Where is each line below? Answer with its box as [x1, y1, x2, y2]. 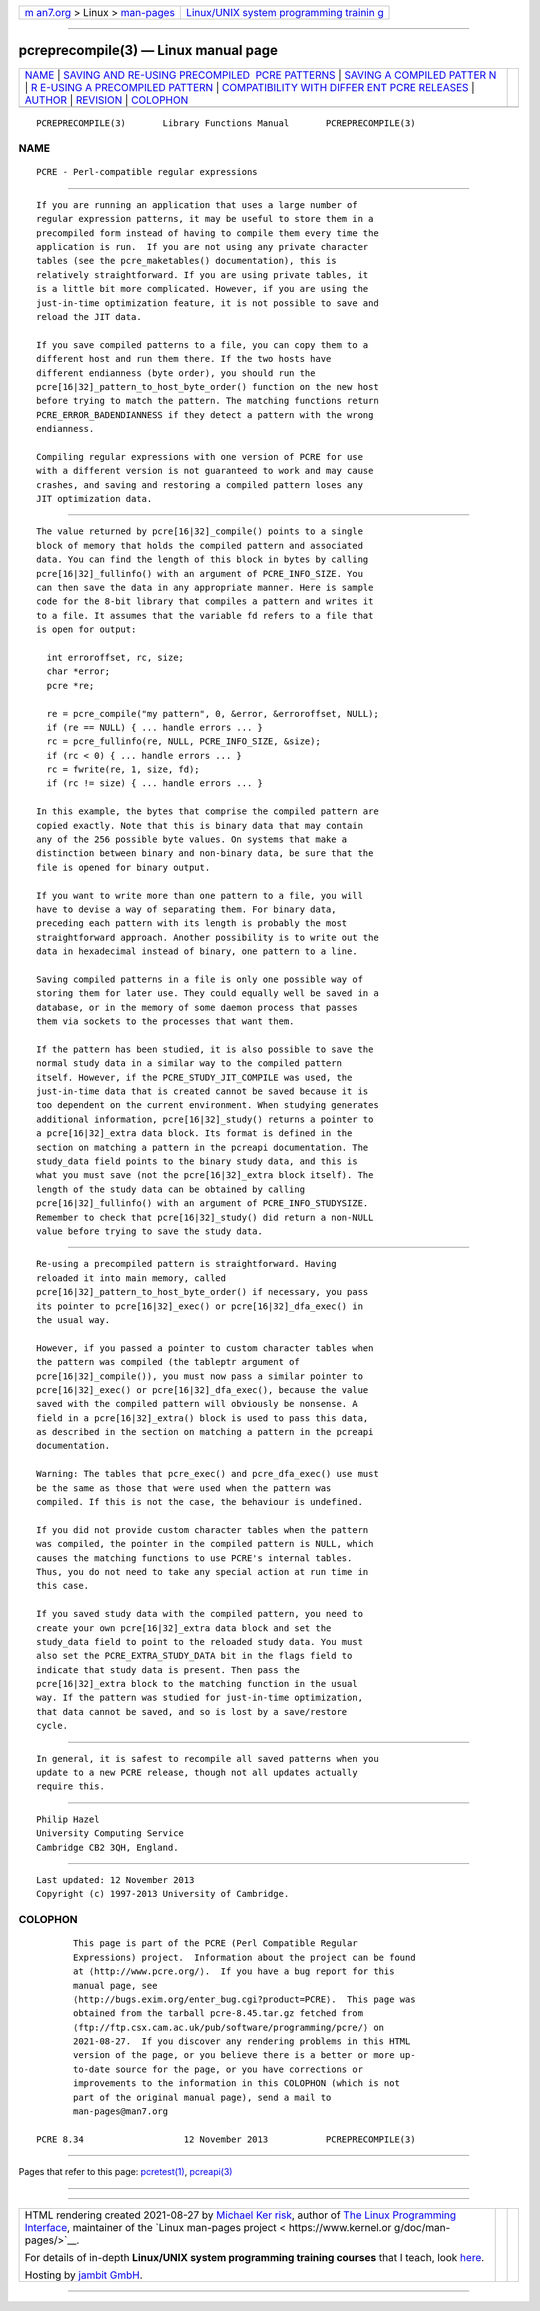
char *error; [46, 666, 111, 677]
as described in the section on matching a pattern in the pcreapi [36, 1426, 374, 1438]
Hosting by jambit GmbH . [24, 2268, 144, 2282]
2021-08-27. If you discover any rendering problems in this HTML [73, 2036, 411, 2047]
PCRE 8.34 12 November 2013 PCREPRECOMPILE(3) [36, 2133, 416, 2145]
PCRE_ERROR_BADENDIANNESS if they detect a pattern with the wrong [36, 409, 374, 420]
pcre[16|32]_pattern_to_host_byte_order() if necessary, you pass [36, 1286, 369, 1298]
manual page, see [73, 1980, 158, 1991]
